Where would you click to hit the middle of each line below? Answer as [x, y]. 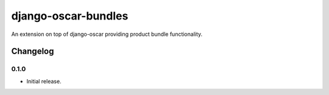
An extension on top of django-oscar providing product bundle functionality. [107, 34]
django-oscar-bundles [70, 16]
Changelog [33, 51]
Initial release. [44, 81]
